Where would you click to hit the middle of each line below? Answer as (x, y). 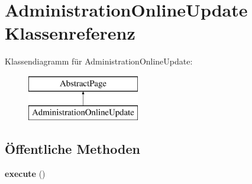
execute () (25, 174)
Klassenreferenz (70, 33)
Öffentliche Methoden (72, 149)
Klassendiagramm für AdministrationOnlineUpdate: (99, 61)
